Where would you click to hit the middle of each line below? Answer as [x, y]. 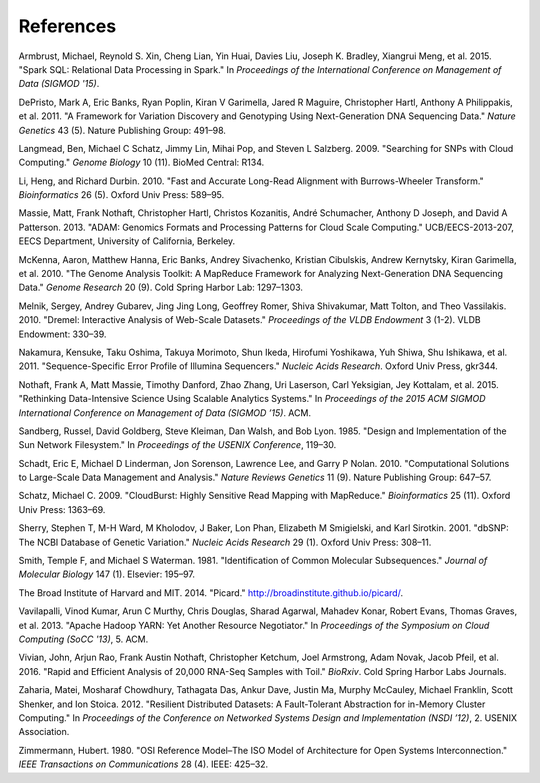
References [67, 26]
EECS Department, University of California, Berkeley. [127, 241]
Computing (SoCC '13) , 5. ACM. [83, 639]
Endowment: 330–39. [62, 334]
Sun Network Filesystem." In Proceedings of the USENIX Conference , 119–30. [177, 445]
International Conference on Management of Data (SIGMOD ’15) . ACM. [165, 412]
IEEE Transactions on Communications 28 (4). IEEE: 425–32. [143, 764]
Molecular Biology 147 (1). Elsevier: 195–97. [106, 574]
